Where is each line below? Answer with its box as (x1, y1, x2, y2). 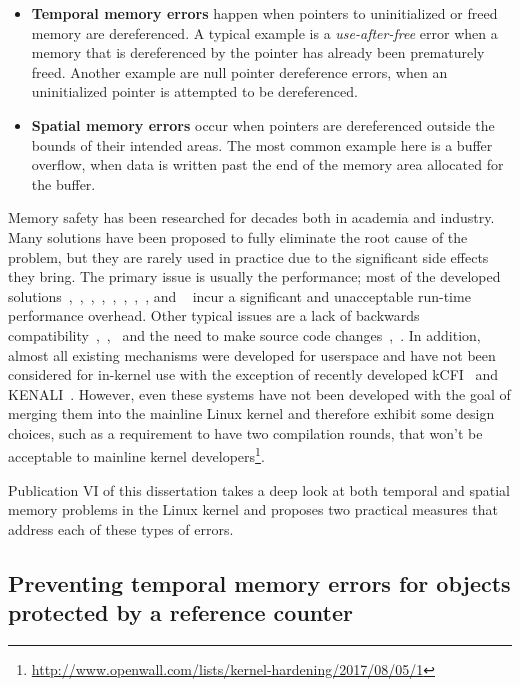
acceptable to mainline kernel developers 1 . (8, 443, 265, 467)
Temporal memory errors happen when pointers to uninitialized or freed (31, 3, 498, 23)
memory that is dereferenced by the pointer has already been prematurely (31, 42, 485, 63)
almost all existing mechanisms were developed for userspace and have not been (8, 344, 496, 365)
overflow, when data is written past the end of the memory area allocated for (31, 154, 504, 175)
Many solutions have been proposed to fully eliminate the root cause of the (8, 226, 468, 247)
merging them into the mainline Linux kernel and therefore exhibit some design (8, 403, 495, 424)
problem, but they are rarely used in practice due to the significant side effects (8, 246, 489, 267)
